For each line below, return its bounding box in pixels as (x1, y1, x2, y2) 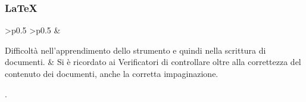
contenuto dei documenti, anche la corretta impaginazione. (5, 67, 218, 79)
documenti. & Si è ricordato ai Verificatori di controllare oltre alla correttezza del (5, 55, 301, 68)
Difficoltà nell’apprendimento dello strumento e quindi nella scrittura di (5, 44, 266, 56)
